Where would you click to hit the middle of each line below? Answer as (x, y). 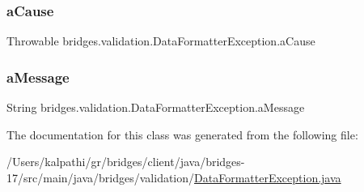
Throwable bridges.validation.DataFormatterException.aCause (161, 41)
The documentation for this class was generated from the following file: (182, 134)
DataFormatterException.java (268, 177)
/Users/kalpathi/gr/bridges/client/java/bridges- (126, 162)
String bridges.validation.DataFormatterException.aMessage (156, 107)
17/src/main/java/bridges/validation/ (101, 177)
